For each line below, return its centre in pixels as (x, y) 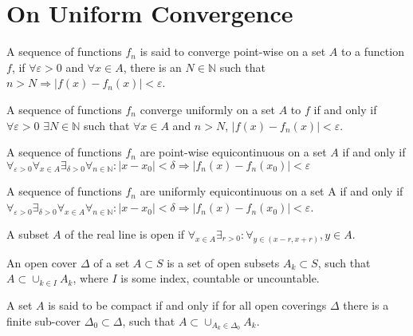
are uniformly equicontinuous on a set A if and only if (271, 191)
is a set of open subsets (223, 262)
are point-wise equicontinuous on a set (233, 152)
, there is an (152, 67)
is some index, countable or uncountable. (220, 278)
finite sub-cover (44, 320)
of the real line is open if (125, 233)
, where (90, 278)
